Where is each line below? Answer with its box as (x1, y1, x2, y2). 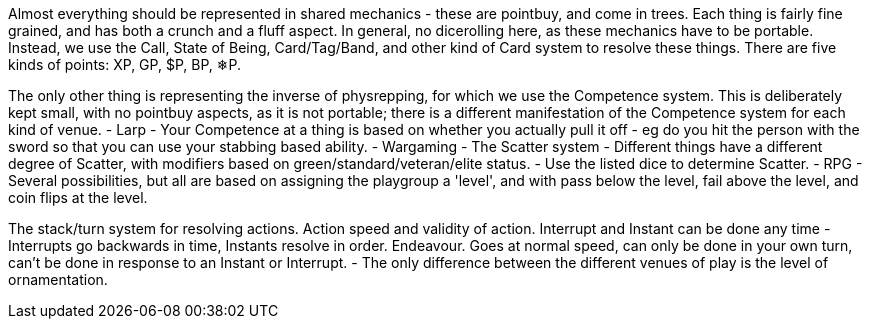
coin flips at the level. (8, 189, 148, 206)
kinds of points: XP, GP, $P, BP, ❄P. (8, 56, 241, 73)
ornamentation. (8, 271, 108, 288)
